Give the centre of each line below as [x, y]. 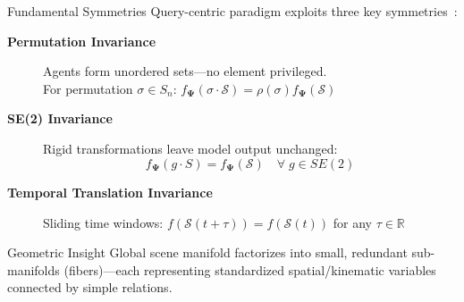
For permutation [88, 88]
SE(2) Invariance [60, 118]
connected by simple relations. [90, 287]
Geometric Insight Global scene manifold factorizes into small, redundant [207, 252]
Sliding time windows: [103, 222]
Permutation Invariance [82, 41]
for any [352, 222]
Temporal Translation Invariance [110, 193]
